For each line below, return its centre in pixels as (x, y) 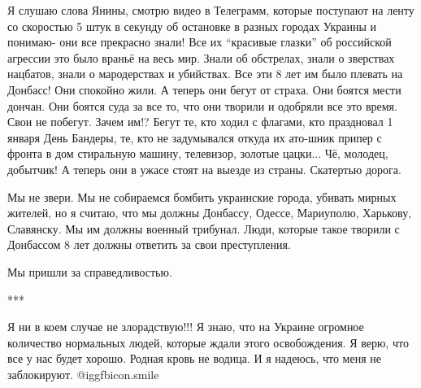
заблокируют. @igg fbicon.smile (83, 374)
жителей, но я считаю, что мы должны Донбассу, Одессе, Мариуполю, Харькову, (210, 213)
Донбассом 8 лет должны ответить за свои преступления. (149, 244)
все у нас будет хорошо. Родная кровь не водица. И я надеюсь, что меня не (194, 358)
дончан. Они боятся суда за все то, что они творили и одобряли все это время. (202, 105)
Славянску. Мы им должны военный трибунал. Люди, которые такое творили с (204, 228)
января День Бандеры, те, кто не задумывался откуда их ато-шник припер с (195, 137)
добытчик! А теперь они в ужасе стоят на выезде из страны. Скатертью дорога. (204, 169)
